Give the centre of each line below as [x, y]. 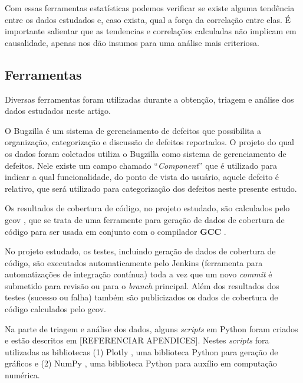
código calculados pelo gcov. [55, 309]
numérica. [22, 375]
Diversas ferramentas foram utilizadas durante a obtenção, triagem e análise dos [149, 99]
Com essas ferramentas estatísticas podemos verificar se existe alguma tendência [150, 8]
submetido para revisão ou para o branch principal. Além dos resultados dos [142, 285]
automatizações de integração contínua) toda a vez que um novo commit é [139, 274]
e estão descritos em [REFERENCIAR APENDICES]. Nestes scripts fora [137, 340]
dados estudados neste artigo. [58, 111]
